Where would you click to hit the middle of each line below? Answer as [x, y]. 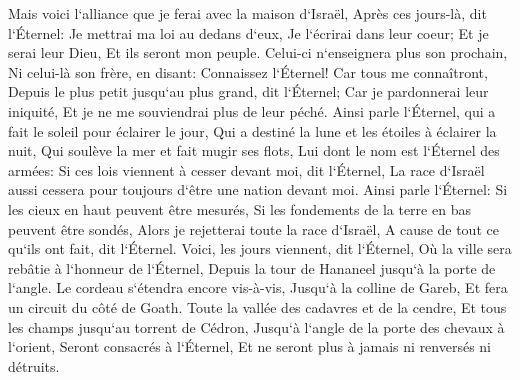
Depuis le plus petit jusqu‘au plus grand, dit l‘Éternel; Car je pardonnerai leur [248, 91]
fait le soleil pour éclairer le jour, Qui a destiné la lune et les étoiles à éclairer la [252, 130]
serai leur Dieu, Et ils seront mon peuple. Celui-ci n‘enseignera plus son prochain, [258, 52]
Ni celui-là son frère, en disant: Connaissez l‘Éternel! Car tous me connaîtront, [248, 71]
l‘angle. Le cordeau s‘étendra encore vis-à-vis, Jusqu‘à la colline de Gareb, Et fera [258, 287]
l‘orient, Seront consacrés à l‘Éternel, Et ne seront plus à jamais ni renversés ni [250, 346]
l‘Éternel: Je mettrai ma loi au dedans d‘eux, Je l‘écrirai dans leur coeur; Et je [248, 32]
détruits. [34, 365]
